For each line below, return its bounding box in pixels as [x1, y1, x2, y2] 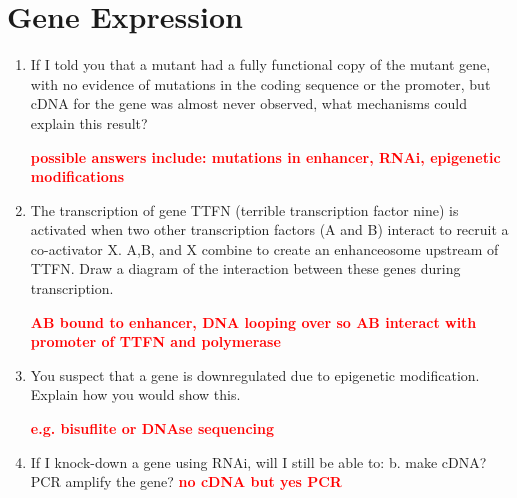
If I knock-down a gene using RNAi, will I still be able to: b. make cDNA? [30, 451, 487, 472]
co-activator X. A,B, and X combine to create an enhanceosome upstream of [30, 238, 499, 259]
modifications [30, 166, 125, 187]
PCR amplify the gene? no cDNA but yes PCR [30, 471, 342, 492]
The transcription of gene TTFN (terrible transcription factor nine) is [30, 199, 459, 220]
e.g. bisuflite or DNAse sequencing [30, 418, 275, 439]
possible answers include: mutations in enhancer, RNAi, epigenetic [30, 146, 501, 167]
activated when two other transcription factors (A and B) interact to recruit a [30, 219, 509, 240]
